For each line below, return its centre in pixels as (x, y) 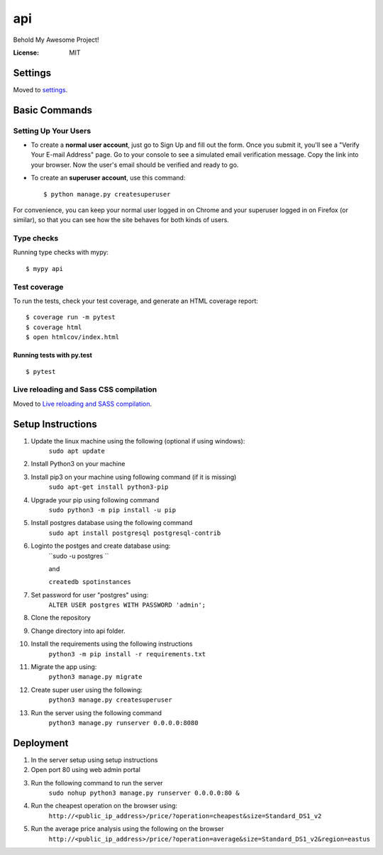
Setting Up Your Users (52, 131)
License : (26, 53)
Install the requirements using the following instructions (112, 644)
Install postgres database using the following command (112, 523)
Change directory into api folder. (78, 631)
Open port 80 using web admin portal (86, 770)
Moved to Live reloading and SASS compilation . (83, 404)
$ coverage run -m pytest (71, 317)
